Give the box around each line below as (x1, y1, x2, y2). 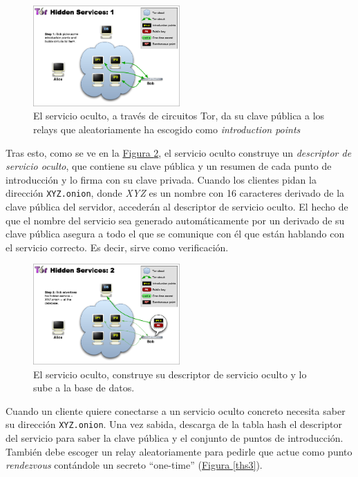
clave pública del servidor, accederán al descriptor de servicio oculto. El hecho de (6, 199, 348, 213)
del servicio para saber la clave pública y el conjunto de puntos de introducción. (6, 431, 343, 445)
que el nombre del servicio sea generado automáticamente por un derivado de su (6, 213, 345, 227)
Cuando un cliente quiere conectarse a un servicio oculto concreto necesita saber (6, 403, 346, 418)
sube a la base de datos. (33, 380, 135, 395)
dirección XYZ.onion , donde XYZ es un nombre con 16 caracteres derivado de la (6, 186, 345, 200)
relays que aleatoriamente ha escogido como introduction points (33, 121, 301, 136)
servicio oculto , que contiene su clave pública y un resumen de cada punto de (6, 159, 332, 173)
